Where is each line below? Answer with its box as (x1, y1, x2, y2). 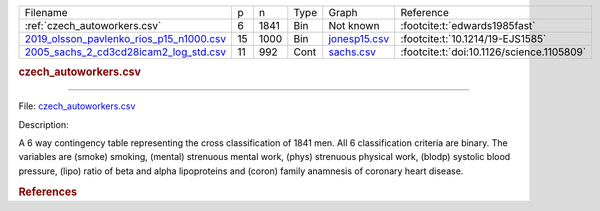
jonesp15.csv (328, 32, 390, 45)
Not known (328, 19, 380, 32)
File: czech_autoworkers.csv (18, 100, 136, 112)
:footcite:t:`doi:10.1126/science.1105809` (400, 45, 587, 59)
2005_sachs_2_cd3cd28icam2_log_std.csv (24, 45, 227, 59)
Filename (24, 6, 69, 19)
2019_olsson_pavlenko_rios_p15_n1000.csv (24, 32, 227, 45)
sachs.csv (328, 45, 377, 59)
